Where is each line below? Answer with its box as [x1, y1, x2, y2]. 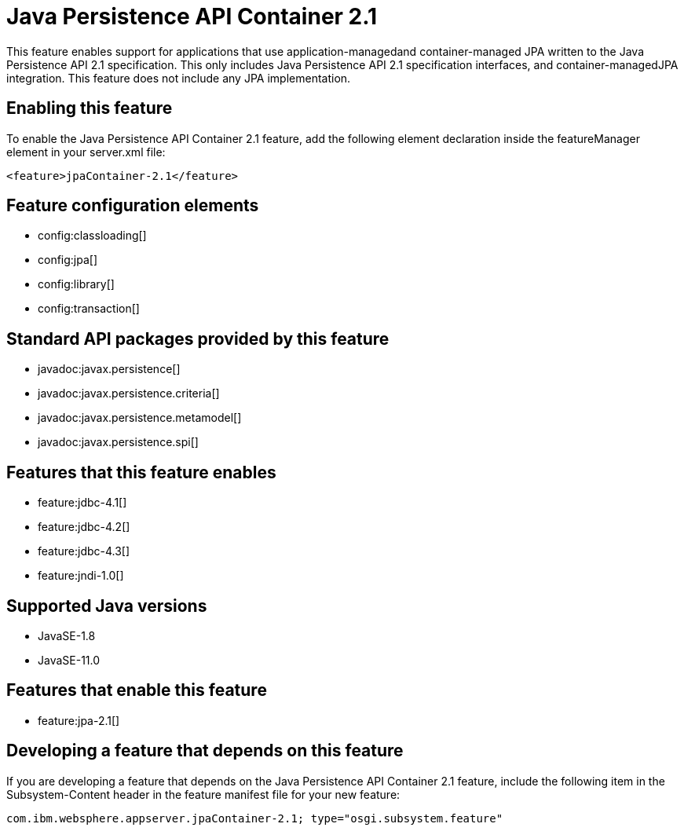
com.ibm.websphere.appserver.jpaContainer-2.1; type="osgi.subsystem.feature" [6, 811, 503, 825]
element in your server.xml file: [6, 145, 166, 159]
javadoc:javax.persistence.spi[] [38, 435, 199, 449]
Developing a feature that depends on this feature [6, 741, 404, 761]
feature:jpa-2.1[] [38, 713, 120, 727]
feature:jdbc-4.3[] [38, 544, 130, 558]
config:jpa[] [38, 253, 98, 267]
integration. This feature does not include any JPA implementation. [6, 71, 351, 85]
